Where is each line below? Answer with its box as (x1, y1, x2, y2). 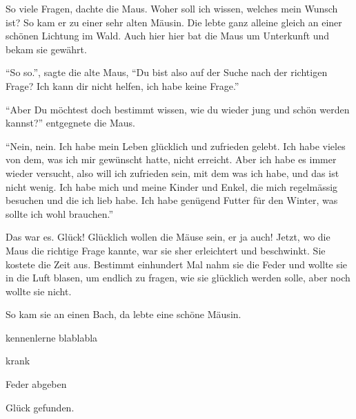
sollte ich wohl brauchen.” (6, 206, 114, 221)
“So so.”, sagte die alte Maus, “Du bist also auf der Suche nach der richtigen (6, 65, 328, 80)
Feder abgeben (6, 377, 67, 391)
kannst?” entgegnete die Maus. (6, 115, 135, 130)
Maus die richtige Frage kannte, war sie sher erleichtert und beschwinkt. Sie (6, 243, 326, 257)
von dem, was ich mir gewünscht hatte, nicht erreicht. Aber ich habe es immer (6, 152, 337, 167)
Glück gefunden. (6, 400, 75, 414)
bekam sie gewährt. (6, 41, 87, 56)
